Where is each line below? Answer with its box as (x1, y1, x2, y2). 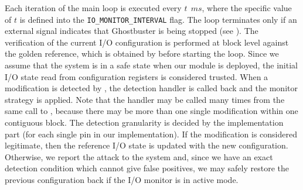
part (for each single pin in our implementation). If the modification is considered (5, 127, 297, 140)
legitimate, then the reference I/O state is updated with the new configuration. (5, 139, 288, 151)
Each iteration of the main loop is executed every (5, 2, 182, 13)
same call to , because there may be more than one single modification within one (5, 105, 298, 117)
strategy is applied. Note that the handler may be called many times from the (5, 93, 285, 105)
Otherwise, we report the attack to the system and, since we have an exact (5, 150, 273, 163)
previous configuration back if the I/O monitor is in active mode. (5, 173, 239, 185)
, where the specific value (202, 2, 292, 13)
